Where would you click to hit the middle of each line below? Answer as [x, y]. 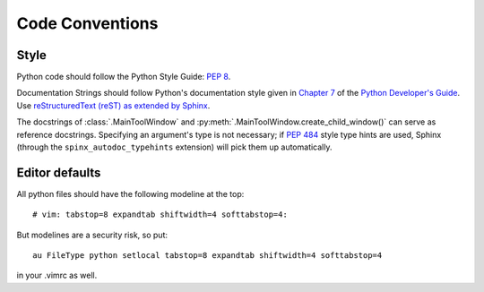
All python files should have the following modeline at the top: [130, 193]
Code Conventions [87, 23]
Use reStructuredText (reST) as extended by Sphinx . [113, 105]
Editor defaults [59, 172]
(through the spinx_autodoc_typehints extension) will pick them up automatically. [174, 147]
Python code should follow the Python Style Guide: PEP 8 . [124, 77]
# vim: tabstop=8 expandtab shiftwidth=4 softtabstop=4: [160, 215]
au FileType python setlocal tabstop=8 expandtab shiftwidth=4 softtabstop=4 [207, 256]
